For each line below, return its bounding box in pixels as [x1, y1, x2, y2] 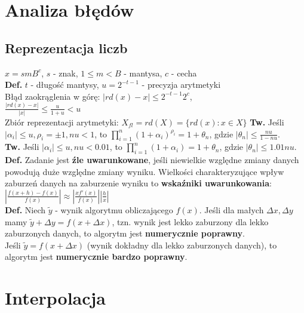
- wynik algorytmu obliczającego [55, 203, 173, 216]
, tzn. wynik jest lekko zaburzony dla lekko [112, 215, 269, 228]
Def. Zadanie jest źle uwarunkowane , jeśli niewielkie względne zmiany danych [5, 154, 299, 166]
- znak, [53, 66, 78, 79]
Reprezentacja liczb [5, 38, 128, 57]
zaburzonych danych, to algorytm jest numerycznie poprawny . [5, 227, 245, 240]
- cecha [171, 66, 197, 79]
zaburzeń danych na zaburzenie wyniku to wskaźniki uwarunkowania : [5, 177, 272, 189]
